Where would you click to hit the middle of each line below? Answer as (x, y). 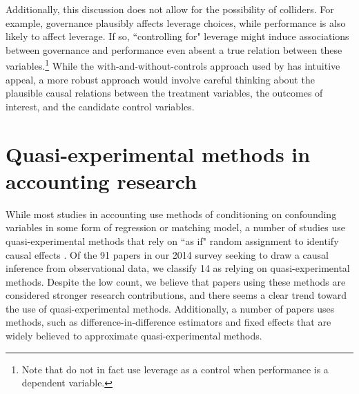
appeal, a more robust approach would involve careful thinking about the (160, 79)
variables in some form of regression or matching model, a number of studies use (175, 227)
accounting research (101, 180)
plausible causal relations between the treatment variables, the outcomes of (164, 93)
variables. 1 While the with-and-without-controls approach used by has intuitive (173, 65)
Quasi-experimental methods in (158, 154)
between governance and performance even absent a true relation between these (174, 49)
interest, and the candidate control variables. (100, 106)
